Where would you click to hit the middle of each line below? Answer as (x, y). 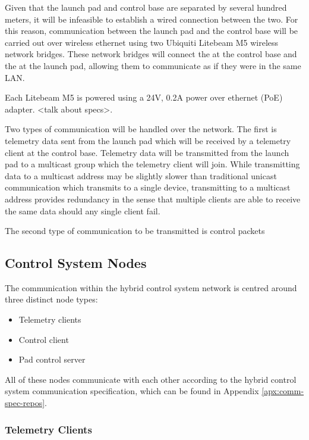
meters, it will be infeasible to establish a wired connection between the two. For (152, 19)
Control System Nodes (76, 263)
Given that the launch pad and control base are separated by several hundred (146, 7)
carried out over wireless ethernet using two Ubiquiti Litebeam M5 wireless (142, 42)
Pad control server (52, 359)
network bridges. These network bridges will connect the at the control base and (151, 54)
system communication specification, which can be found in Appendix (132, 391)
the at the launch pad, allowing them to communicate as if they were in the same (153, 65)
